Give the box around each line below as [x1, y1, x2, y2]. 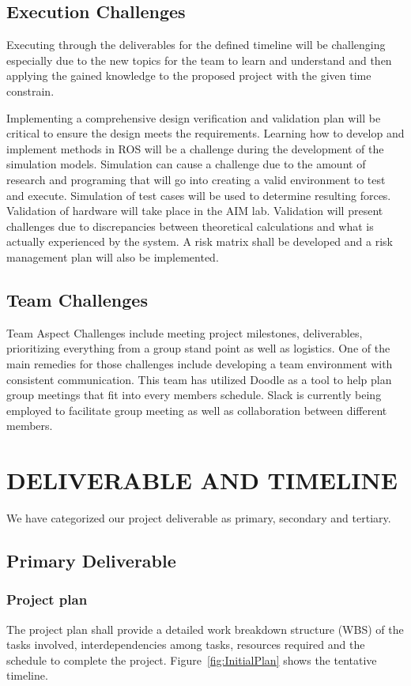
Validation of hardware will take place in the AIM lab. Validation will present [6, 202, 383, 219]
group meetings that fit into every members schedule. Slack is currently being [6, 386, 382, 403]
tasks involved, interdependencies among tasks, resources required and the [6, 636, 365, 653]
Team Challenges [6, 287, 148, 311]
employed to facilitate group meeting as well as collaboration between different [6, 401, 387, 418]
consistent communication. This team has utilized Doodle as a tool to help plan [6, 371, 392, 387]
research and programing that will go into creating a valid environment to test [6, 171, 386, 187]
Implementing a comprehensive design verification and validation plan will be [6, 109, 381, 126]
